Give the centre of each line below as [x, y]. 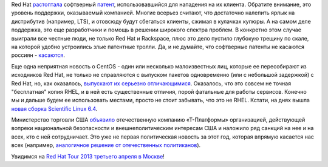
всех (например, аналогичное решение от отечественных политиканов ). [106, 145]
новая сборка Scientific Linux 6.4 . [54, 108]
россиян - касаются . [38, 55]
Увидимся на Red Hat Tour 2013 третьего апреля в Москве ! [88, 156]
